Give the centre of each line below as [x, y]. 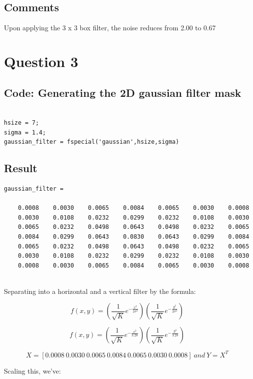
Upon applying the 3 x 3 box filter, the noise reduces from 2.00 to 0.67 [110, 28]
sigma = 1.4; [25, 132]
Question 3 [41, 61]
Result [21, 168]
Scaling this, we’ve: [33, 370]
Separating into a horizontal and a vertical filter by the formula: [100, 291]
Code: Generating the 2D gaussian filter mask [123, 92]
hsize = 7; [22, 123]
